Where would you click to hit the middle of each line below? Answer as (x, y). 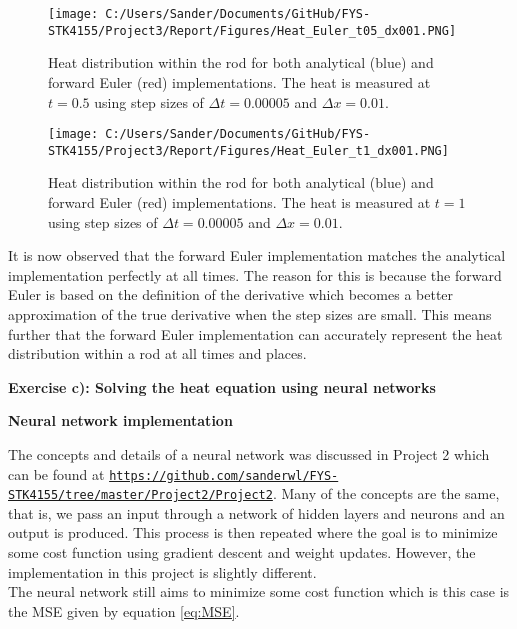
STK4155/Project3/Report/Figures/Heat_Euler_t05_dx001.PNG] (252, 30)
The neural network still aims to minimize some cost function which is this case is (259, 591)
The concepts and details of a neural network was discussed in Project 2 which (249, 453)
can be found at (56, 473)
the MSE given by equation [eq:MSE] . (124, 610)
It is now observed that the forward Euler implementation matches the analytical (257, 255)
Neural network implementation (120, 420)
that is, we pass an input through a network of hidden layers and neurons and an (256, 512)
